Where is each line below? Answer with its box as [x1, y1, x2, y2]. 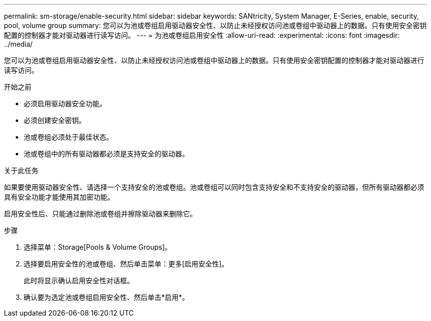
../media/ [4, 40, 33, 48]
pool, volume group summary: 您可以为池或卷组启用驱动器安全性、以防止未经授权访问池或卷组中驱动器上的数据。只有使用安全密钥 [4, 21, 427, 29]
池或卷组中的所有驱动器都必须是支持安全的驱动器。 [24, 149, 189, 158]
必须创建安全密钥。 [24, 116, 86, 124]
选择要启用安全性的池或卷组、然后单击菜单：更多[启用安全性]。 [24, 260, 229, 268]
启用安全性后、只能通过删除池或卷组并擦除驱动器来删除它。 [4, 209, 197, 218]
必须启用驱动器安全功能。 [24, 99, 106, 108]
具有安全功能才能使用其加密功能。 [4, 193, 114, 201]
